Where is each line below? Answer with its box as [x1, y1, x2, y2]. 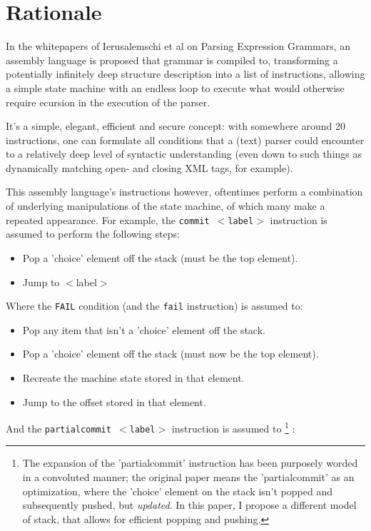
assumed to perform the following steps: [6, 226, 180, 241]
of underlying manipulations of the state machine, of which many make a [6, 198, 325, 213]
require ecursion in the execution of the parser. [6, 94, 210, 109]
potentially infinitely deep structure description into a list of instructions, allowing [6, 66, 365, 81]
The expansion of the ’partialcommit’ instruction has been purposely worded [22, 455, 358, 470]
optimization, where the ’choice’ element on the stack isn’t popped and [22, 483, 332, 498]
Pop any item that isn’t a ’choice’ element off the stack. [22, 322, 265, 337]
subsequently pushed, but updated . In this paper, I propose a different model [22, 497, 357, 512]
